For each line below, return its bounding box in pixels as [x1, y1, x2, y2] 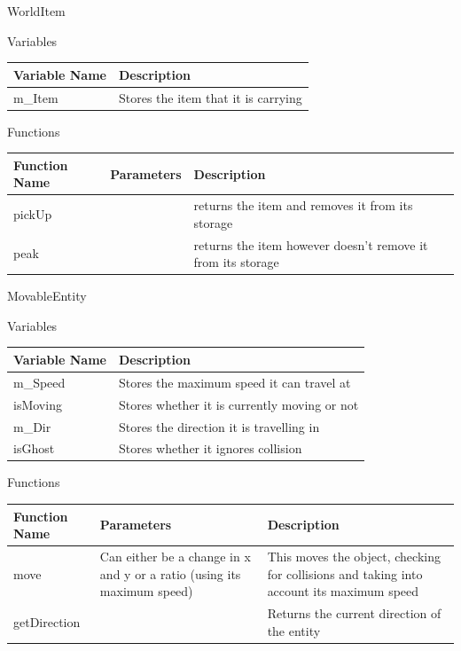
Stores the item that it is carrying [118, 88, 302, 106]
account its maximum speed [267, 582, 419, 600]
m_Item [13, 88, 59, 106]
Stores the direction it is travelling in [118, 417, 320, 435]
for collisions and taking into [267, 564, 423, 583]
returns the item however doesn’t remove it [193, 235, 428, 254]
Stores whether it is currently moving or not [118, 395, 359, 413]
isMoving [13, 395, 62, 413]
